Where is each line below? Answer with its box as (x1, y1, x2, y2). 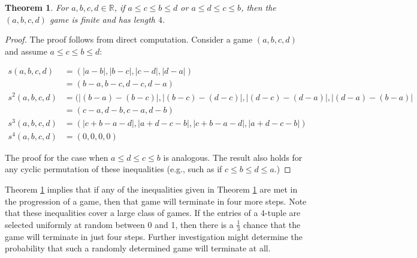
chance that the (243, 218, 301, 230)
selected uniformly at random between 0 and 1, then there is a (5, 218, 234, 230)
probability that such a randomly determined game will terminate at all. (5, 242, 271, 254)
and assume (5, 44, 47, 57)
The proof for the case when (5, 151, 108, 163)
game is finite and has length (49, 13, 155, 25)
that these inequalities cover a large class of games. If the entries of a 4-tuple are (5, 206, 301, 219)
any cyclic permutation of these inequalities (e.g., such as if (5, 163, 222, 175)
